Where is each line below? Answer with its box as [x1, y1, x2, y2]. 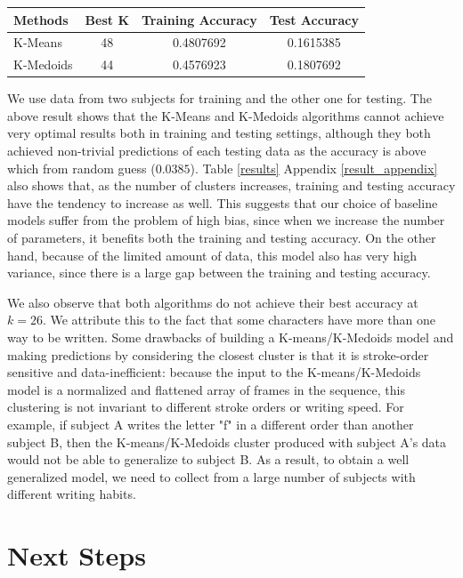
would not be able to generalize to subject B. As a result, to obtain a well [7, 450, 410, 469]
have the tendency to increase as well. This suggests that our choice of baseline [7, 193, 438, 212]
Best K [85, 10, 130, 28]
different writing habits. [7, 485, 136, 503]
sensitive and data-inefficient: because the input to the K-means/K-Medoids [7, 363, 421, 381]
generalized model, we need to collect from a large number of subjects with [7, 467, 416, 486]
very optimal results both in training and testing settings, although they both [7, 124, 431, 142]
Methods [13, 10, 69, 28]
